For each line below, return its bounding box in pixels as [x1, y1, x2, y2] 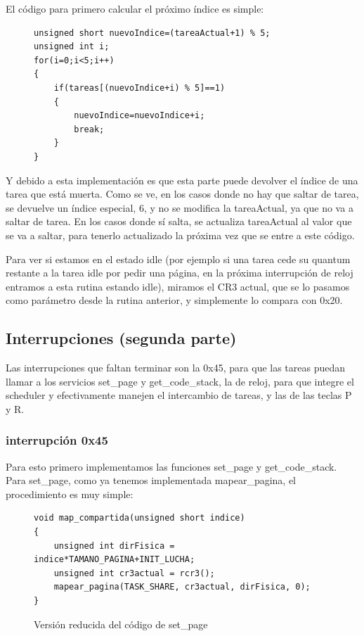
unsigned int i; [34, 42, 110, 52]
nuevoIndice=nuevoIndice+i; [74, 110, 205, 121]
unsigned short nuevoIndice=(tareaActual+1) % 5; [34, 27, 271, 38]
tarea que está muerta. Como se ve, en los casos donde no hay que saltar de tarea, [6, 186, 359, 201]
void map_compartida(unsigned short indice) [34, 513, 245, 523]
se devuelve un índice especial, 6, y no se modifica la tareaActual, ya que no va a [6, 200, 353, 215]
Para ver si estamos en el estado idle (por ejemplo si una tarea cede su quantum [6, 251, 351, 266]
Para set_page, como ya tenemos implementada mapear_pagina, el [6, 473, 296, 488]
